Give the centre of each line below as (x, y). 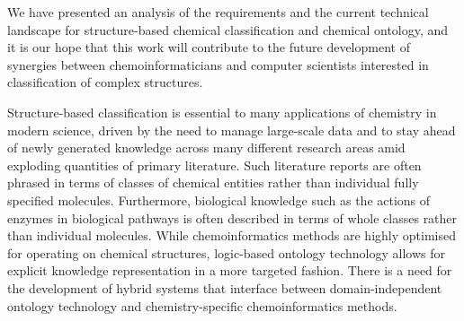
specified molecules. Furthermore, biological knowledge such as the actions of (219, 200)
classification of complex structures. (105, 82)
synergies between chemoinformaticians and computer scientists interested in (218, 64)
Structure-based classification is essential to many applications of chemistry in (222, 112)
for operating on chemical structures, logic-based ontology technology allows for (227, 252)
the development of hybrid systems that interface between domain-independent (225, 287)
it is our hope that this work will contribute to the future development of (209, 47)
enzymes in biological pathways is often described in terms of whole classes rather (232, 217)
